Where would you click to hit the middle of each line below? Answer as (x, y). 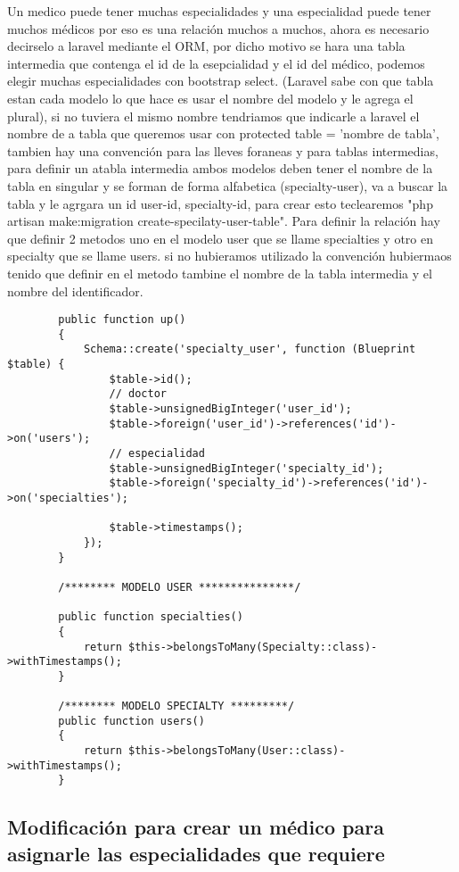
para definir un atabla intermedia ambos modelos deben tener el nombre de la (220, 168)
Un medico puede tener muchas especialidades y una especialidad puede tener (219, 11)
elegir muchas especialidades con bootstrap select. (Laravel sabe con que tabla (221, 81)
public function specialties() (151, 617)
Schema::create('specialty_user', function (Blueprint (250, 349)
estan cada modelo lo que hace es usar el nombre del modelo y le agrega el (210, 98)
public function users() (131, 721)
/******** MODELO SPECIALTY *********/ (176, 706)
